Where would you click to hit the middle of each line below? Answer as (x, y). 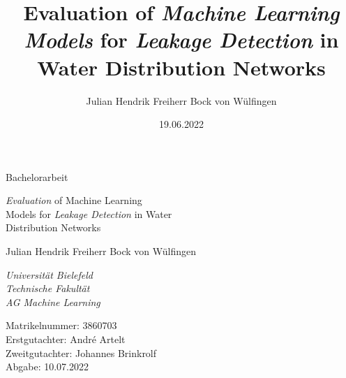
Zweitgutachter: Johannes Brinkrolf (81, 352)
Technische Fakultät (48, 288)
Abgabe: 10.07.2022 (47, 366)
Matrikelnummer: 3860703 (61, 325)
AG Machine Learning (53, 301)
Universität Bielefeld (49, 274)
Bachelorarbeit (37, 176)
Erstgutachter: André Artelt (66, 339)
